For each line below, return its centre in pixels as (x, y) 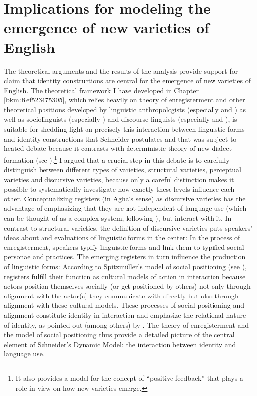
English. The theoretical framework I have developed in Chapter (101, 90)
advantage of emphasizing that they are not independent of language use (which (125, 208)
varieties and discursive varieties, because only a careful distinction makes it (119, 179)
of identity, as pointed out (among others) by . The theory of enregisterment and (127, 324)
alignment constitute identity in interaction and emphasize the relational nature (125, 315)
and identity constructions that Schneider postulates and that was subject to (120, 138)
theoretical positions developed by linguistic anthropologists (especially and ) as (125, 109)
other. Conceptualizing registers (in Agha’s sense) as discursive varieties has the (125, 198)
